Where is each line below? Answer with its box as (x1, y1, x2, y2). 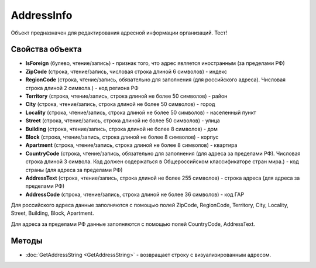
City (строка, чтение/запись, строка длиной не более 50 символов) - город (25, 101, 215, 108)
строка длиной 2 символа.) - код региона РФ (25, 84, 139, 91)
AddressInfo (11, 9, 73, 22)
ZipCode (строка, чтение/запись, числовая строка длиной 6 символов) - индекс (25, 68, 228, 75)
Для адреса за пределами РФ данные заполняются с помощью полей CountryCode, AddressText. (11, 220, 256, 228)
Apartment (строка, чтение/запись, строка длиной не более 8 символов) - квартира (25, 142, 238, 149)
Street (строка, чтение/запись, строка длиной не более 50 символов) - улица (25, 117, 221, 124)
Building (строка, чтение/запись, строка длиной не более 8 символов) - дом (25, 125, 218, 132)
